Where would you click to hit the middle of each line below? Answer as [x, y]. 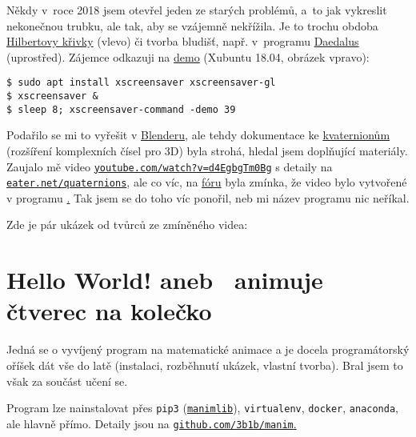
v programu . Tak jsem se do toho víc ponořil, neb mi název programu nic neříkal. [208, 197]
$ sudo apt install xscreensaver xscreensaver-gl [141, 83]
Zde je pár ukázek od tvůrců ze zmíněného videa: [127, 225]
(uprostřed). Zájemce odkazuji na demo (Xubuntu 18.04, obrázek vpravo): [188, 56]
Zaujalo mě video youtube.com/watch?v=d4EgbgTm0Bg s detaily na [170, 166]
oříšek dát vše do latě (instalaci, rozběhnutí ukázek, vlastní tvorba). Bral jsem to [205, 365]
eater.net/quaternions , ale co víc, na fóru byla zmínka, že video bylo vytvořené [207, 182]
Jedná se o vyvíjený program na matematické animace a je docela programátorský [208, 349]
